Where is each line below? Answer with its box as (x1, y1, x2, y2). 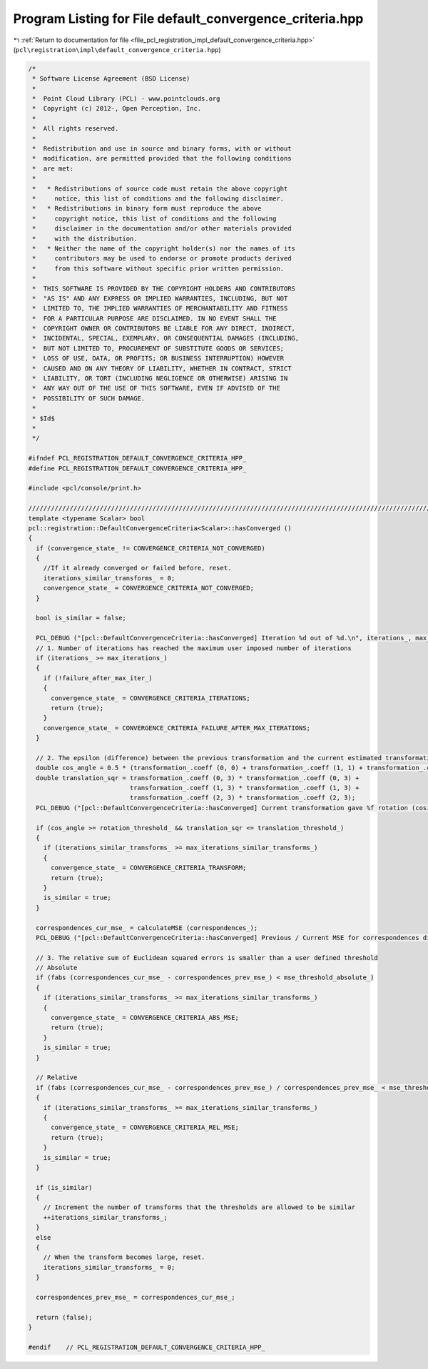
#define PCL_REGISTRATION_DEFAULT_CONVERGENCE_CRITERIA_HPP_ (28, 464, 247, 473)
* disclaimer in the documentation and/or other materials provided (32, 225, 292, 233)
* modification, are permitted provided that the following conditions (32, 154, 292, 163)
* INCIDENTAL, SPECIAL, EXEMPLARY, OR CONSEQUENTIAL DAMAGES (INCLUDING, (32, 334, 300, 343)
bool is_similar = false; (36, 614, 126, 622)
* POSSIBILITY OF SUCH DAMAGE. (32, 394, 146, 403)
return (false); (36, 1313, 93, 1321)
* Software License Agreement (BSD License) (32, 75, 190, 83)
